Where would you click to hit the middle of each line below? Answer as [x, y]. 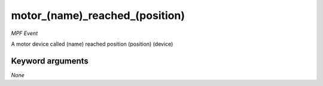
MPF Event [25, 33]
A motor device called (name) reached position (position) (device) [92, 44]
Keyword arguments [50, 61]
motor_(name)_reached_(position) [98, 15]
